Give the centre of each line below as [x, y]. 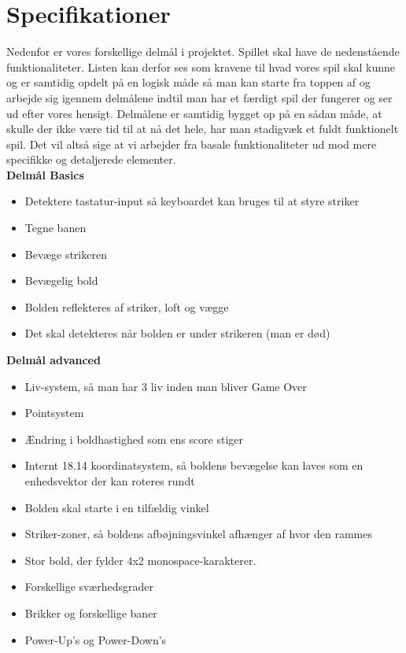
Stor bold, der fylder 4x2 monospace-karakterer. [140, 560]
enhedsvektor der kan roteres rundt [110, 481]
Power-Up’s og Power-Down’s [96, 639]
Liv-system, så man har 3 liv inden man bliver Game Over [166, 386]
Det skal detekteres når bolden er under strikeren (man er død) [177, 333]
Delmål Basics [45, 174]
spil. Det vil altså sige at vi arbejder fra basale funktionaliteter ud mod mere [192, 144]
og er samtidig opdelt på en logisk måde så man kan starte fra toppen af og [188, 82]
